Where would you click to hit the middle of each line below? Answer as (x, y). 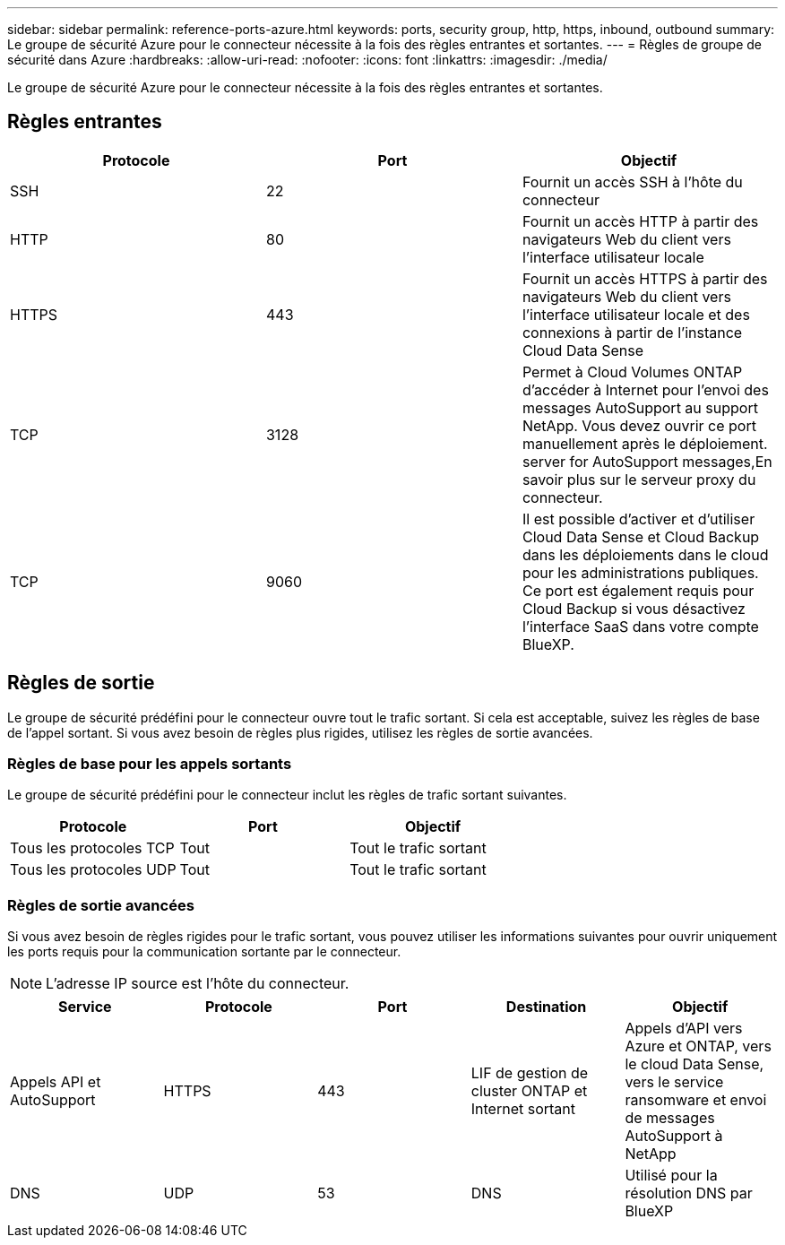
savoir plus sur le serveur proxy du (639, 479)
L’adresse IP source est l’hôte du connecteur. (198, 984)
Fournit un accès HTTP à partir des (640, 221)
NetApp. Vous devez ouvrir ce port (639, 425)
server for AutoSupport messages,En (647, 461)
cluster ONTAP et (529, 1091)
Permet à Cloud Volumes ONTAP (632, 372)
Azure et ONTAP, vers (698, 1046)
